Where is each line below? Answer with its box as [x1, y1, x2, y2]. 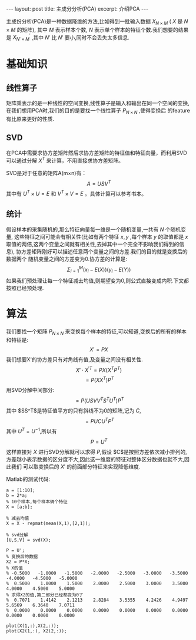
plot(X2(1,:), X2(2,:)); [6, 628, 67, 634]
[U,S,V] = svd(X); [6, 537, 51, 543]
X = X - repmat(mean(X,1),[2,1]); [6, 520, 91, 526]
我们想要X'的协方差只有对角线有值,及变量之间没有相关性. [6, 355, 143, 363]
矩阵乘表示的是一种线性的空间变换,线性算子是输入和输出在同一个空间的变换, [6, 100, 190, 107]
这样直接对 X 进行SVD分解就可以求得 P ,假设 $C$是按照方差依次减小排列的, [6, 448, 187, 455]
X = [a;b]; [6, 504, 33, 510]
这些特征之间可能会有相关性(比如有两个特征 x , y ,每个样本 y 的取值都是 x [14, 233, 188, 240]
